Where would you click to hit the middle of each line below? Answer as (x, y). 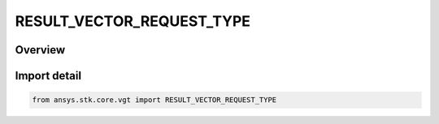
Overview (40, 50)
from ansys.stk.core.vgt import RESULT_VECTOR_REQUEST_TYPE (154, 100)
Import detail (48, 76)
